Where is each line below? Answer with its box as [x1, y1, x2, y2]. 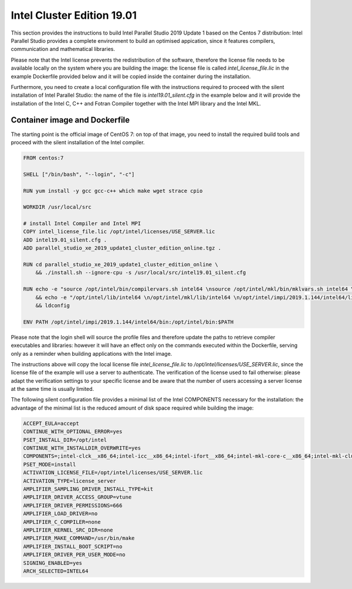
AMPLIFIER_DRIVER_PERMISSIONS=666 [23, 502, 123, 509]
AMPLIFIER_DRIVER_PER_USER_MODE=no [23, 551, 126, 558]
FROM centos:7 [23, 154, 64, 161]
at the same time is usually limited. [11, 386, 94, 393]
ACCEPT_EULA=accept [23, 420, 79, 427]
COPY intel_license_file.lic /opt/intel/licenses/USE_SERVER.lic [23, 229, 215, 235]
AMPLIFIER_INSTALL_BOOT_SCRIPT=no [23, 543, 123, 550]
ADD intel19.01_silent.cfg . [23, 236, 107, 243]
